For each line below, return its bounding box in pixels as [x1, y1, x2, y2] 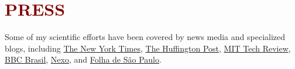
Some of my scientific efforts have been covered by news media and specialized [5, 31, 286, 43]
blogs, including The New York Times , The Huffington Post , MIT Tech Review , [5, 42, 291, 54]
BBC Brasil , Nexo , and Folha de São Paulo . [5, 53, 162, 66]
